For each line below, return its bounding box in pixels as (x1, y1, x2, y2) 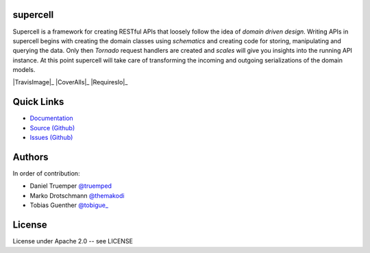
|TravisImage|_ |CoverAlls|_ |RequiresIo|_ (12, 78, 128, 86)
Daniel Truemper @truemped (29, 182, 112, 190)
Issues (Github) (29, 134, 73, 142)
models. (12, 66, 36, 74)
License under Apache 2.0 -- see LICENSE (12, 237, 134, 245)
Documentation (29, 114, 73, 123)
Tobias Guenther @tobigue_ (29, 201, 109, 209)
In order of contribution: (12, 169, 80, 178)
